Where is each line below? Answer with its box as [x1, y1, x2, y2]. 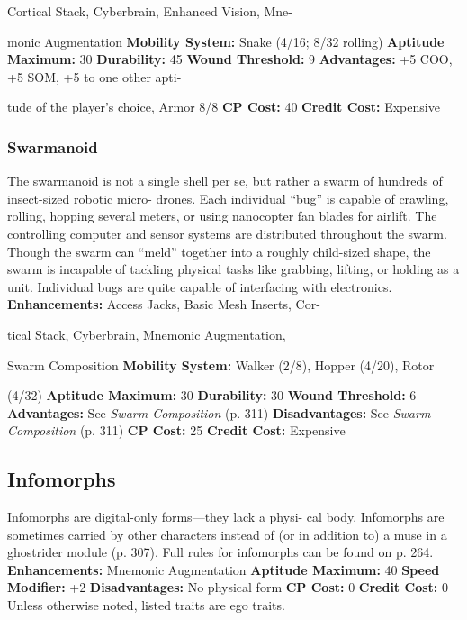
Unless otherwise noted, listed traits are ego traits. [7, 596, 285, 615]
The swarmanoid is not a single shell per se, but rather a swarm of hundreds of [7, 171, 443, 190]
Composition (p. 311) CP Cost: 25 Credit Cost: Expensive [7, 421, 346, 440]
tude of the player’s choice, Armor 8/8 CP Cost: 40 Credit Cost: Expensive [7, 97, 440, 116]
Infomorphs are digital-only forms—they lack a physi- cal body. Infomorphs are [7, 507, 445, 526]
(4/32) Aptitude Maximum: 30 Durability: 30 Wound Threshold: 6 [7, 386, 417, 405]
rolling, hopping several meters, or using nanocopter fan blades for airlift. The [7, 206, 437, 225]
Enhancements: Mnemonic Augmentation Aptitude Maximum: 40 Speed [7, 560, 440, 579]
